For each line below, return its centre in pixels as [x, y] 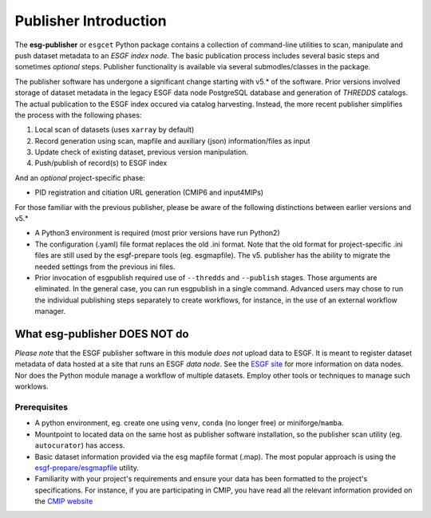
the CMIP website [64, 501]
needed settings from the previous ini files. [105, 267]
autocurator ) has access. [80, 445]
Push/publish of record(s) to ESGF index [101, 163]
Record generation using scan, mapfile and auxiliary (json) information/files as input [172, 140]
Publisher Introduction [91, 21]
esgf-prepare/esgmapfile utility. [87, 468]
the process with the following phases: [78, 115]
